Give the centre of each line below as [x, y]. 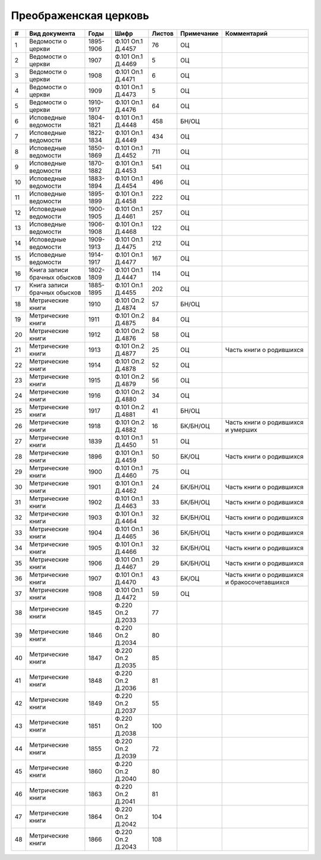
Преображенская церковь [80, 15]
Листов [163, 33]
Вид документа [52, 33]
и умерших [241, 429]
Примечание [200, 33]
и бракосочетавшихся [257, 582]
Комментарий [246, 33]
